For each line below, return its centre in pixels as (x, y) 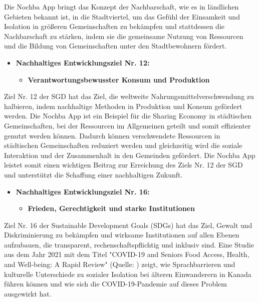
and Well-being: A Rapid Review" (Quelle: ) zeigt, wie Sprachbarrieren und (120, 264)
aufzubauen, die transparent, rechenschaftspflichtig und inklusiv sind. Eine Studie (129, 244)
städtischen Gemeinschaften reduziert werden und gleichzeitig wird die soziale (123, 145)
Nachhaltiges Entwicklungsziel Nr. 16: (83, 191)
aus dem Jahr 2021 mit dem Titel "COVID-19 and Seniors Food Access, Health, (127, 254)
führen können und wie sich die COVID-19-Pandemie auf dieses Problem (116, 284)
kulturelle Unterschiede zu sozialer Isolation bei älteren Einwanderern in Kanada (128, 274)
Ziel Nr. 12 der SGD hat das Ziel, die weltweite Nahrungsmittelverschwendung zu (129, 96)
